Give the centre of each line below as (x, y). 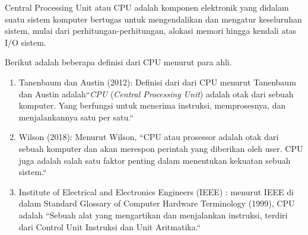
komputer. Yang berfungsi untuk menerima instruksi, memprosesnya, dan (152, 105)
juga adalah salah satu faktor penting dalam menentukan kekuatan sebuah (155, 160)
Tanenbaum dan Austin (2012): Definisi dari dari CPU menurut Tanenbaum (157, 82)
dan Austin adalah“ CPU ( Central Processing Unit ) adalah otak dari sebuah (156, 93)
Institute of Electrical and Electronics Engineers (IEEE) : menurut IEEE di (156, 191)
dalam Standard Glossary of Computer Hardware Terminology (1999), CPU (157, 203)
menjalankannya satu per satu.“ (76, 117)
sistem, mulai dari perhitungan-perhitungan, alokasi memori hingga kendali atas (151, 31)
